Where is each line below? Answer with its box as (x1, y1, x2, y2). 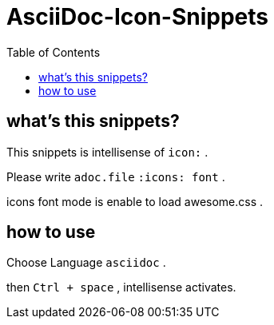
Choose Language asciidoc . (6, 256, 166, 270)
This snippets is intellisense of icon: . (6, 145, 208, 159)
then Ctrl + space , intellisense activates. (6, 280, 236, 295)
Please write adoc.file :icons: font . (6, 169, 225, 184)
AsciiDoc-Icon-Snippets (6, 3, 268, 30)
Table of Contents (6, 45, 101, 59)
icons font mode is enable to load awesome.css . (6, 194, 264, 208)
